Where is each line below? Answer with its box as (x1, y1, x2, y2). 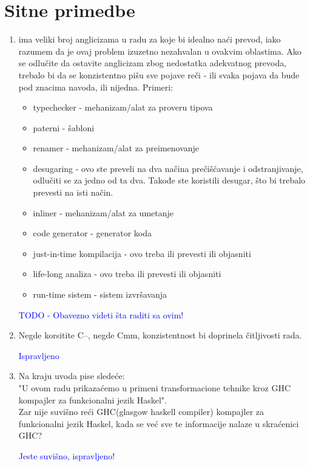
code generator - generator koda (33, 227, 152, 239)
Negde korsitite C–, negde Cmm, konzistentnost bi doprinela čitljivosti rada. (18, 329, 302, 341)
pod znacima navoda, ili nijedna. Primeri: (18, 80, 174, 93)
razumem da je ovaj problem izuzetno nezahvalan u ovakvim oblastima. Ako (18, 44, 302, 57)
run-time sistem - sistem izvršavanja (33, 288, 167, 301)
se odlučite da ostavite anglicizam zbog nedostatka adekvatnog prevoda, (18, 57, 287, 69)
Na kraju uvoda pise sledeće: (18, 369, 125, 382)
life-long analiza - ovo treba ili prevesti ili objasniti (33, 267, 221, 280)
